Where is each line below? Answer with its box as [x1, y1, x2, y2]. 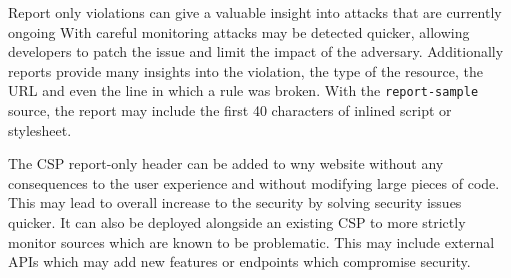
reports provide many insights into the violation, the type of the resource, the [8, 60, 483, 81]
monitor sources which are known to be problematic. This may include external [8, 231, 495, 252]
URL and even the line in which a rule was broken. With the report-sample [8, 80, 479, 101]
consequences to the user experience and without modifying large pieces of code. [8, 172, 500, 193]
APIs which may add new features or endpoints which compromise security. [8, 251, 471, 272]
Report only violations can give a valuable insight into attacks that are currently [8, 2, 502, 22]
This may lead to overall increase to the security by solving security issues [8, 192, 462, 213]
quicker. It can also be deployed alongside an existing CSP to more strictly [8, 212, 466, 232]
